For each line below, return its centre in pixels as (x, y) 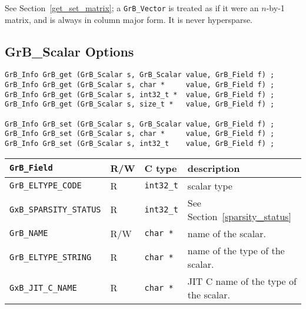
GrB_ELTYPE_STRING (51, 257)
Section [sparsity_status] (239, 216)
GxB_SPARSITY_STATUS (55, 209)
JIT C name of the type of (242, 281)
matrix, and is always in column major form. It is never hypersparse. (129, 19)
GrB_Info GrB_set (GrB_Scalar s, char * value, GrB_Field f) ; (140, 134)
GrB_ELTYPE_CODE (46, 186)
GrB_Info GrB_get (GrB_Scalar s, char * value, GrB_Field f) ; (140, 85)
